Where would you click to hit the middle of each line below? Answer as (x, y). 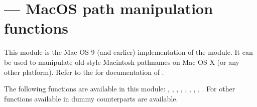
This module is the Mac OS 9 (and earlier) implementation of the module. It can (128, 52)
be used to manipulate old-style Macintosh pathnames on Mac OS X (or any (122, 62)
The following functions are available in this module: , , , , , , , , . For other (120, 89)
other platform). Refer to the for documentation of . (84, 72)
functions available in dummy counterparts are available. (91, 98)
